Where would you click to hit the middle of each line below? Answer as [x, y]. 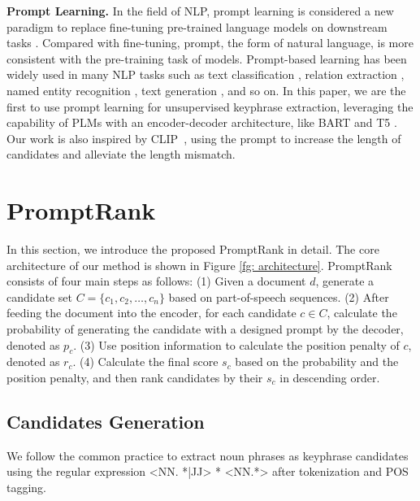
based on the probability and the [317, 362]
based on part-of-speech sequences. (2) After [279, 296]
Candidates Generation [106, 421]
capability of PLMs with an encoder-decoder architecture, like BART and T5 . [202, 122]
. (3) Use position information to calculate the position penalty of [236, 344]
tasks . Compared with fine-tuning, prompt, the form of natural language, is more [210, 43]
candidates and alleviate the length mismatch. [121, 154]
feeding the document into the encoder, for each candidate [152, 313]
